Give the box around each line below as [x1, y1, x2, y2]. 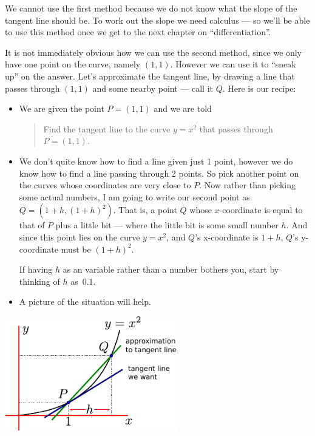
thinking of [19, 274, 60, 287]
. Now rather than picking [199, 179, 296, 191]
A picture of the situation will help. [19, 295, 151, 308]
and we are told [154, 102, 212, 115]
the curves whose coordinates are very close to [19, 179, 191, 191]
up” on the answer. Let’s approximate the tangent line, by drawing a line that [5, 69, 296, 82]
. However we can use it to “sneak [170, 58, 296, 70]
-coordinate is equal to [219, 203, 303, 216]
